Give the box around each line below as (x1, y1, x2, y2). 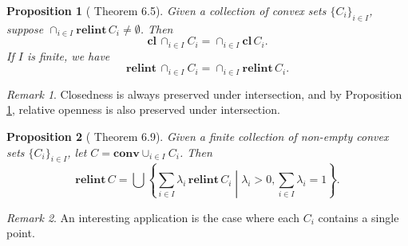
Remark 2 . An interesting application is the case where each (6, 209, 299, 225)
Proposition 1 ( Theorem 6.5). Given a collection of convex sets (6, 2, 327, 18)
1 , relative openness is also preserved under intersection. (6, 101, 280, 118)
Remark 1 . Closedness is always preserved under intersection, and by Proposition (6, 85, 402, 102)
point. (6, 225, 35, 241)
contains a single (318, 209, 399, 225)
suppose (6, 20, 44, 37)
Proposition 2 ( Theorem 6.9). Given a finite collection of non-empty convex (6, 128, 389, 145)
